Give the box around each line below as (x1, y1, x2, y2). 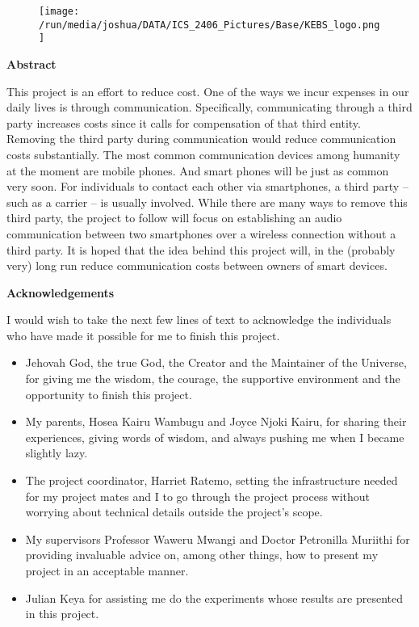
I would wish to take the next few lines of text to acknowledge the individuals (6, 311, 392, 328)
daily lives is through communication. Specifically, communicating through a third (6, 99, 413, 116)
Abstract (6, 55, 57, 72)
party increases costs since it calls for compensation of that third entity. (6, 114, 361, 131)
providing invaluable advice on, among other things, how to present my (25, 546, 379, 563)
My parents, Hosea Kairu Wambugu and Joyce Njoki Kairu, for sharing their (25, 413, 407, 430)
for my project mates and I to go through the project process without (25, 487, 371, 504)
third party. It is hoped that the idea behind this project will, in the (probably (6, 241, 396, 258)
